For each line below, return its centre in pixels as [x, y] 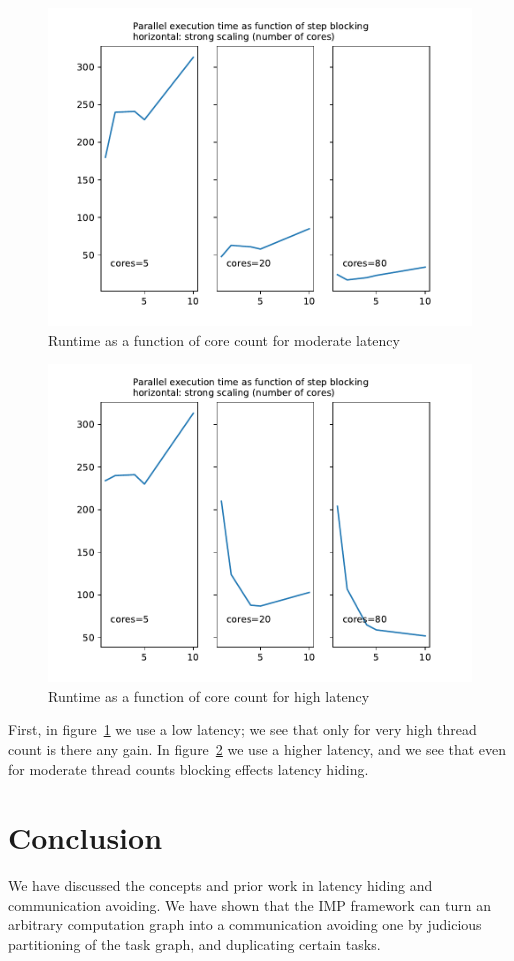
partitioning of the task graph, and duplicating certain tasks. [194, 944]
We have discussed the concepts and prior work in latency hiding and [220, 885]
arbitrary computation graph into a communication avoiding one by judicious [245, 924]
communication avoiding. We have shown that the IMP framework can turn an [250, 904]
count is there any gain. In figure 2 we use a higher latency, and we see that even [257, 748]
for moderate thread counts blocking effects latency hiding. [188, 768]
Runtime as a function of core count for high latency [209, 695]
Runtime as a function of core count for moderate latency [224, 339]
